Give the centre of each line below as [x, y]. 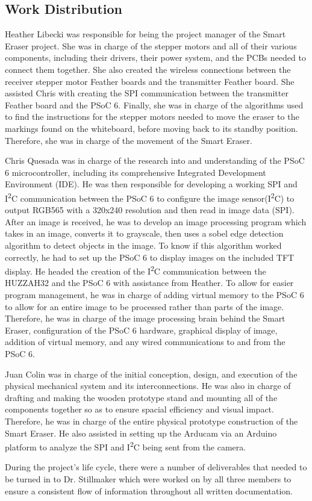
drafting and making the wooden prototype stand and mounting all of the [141, 397]
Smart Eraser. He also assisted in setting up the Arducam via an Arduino [141, 433]
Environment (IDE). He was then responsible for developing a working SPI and [151, 184]
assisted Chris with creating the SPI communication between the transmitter [147, 93]
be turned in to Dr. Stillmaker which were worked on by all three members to [148, 478]
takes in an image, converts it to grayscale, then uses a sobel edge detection [144, 233]
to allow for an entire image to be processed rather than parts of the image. [145, 306]
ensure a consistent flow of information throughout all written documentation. [149, 490]
